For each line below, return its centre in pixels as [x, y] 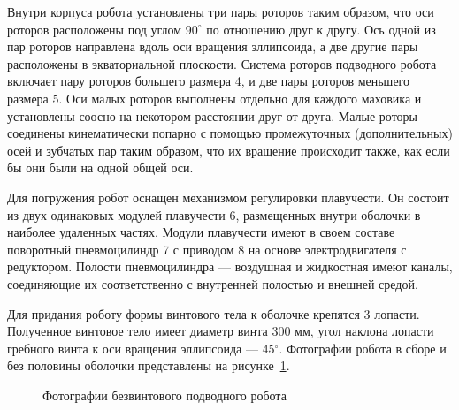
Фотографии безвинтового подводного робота [164, 395]
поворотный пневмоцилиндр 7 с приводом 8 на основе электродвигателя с [207, 249]
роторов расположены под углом [95, 29]
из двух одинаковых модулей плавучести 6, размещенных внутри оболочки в [214, 214]
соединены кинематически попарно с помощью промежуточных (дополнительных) [230, 133]
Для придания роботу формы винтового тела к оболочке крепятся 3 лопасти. [214, 313]
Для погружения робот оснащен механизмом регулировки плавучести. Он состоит [228, 197]
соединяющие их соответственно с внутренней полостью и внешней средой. [213, 283]
